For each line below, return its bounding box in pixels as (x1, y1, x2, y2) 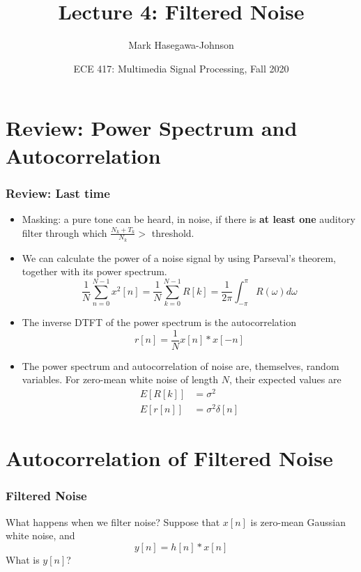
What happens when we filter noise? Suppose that (6, 514, 220, 529)
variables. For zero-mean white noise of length (22, 372, 219, 387)
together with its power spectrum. (22, 264, 167, 279)
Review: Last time (6, 184, 110, 201)
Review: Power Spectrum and (6, 114, 298, 142)
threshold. (151, 225, 194, 240)
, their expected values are (229, 372, 341, 387)
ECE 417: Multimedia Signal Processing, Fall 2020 (73, 61, 289, 75)
